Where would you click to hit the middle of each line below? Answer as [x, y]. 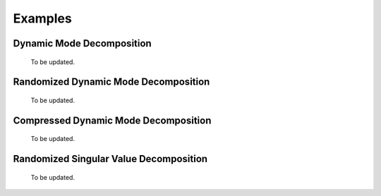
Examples [42, 18]
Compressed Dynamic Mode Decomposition [112, 120]
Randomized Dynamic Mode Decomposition [111, 82]
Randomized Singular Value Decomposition [110, 159]
